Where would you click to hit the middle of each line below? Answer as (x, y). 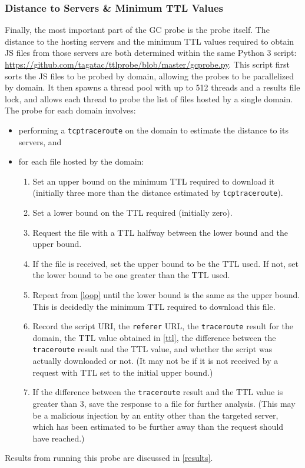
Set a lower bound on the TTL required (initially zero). (132, 213)
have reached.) (59, 438)
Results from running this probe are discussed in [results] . (109, 458)
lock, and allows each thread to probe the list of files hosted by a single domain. (149, 98)
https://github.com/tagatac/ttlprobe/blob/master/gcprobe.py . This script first (147, 64)
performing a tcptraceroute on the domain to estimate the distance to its (153, 130)
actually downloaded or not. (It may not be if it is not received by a (155, 361)
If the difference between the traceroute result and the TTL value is (158, 392)
